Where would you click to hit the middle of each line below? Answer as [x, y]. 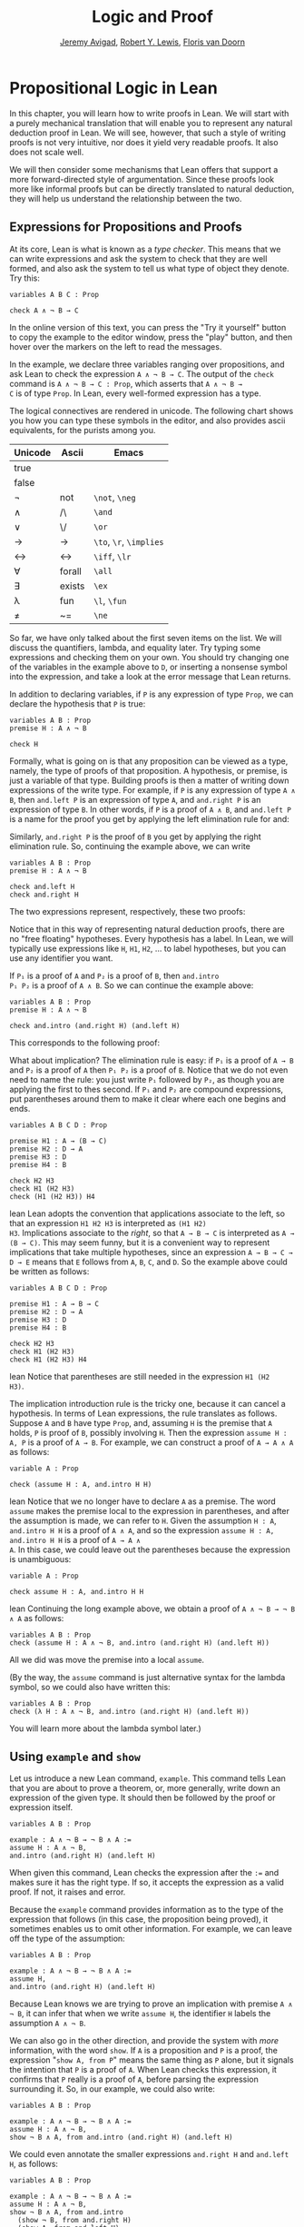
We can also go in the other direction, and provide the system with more [144, 2041]
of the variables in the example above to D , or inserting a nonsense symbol [148, 667]
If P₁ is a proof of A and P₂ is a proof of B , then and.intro [114, 975]
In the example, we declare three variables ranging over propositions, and [147, 364]
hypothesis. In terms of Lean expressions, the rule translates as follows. [143, 1413]
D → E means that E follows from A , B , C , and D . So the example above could [148, 1262]
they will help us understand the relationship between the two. [126, 198]
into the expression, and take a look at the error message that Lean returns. [150, 676]
